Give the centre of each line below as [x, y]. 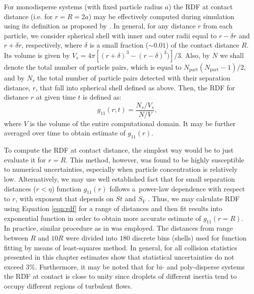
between [16, 237]
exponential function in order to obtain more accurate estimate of [102, 218]
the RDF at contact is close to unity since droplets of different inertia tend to [120, 276]
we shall [232, 55]
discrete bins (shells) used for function [189, 237]
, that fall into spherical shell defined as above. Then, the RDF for [135, 87]
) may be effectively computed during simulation [161, 16]
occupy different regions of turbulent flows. [68, 285]
